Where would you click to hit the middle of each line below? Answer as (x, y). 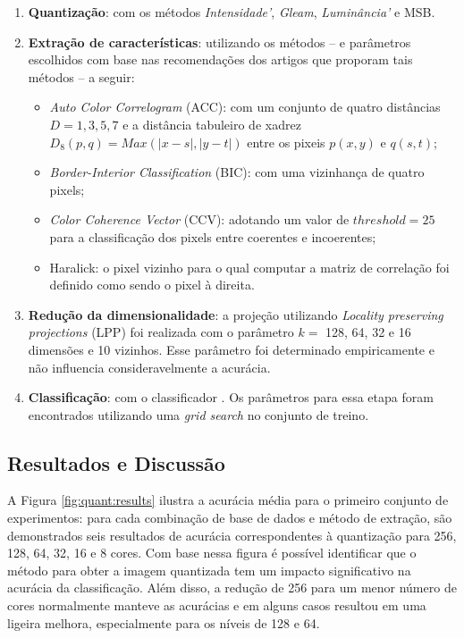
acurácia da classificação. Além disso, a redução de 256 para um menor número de (232, 588)
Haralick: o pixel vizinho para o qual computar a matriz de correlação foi (249, 267)
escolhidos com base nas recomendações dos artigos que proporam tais (220, 59)
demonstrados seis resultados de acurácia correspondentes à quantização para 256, (232, 535)
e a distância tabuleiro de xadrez (212, 124)
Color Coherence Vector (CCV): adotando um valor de (199, 219)
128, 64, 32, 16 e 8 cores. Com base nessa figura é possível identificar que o (212, 553)
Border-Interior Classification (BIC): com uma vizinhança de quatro (237, 172)
